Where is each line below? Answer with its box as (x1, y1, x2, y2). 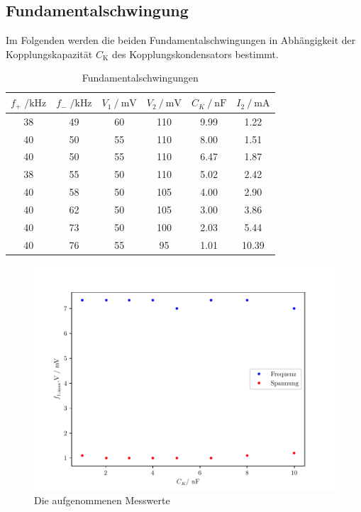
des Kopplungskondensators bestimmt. (111, 46, 279, 61)
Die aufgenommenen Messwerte (34, 493, 170, 508)
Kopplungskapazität (6, 46, 93, 61)
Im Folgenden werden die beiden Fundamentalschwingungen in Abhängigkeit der (6, 33, 356, 48)
